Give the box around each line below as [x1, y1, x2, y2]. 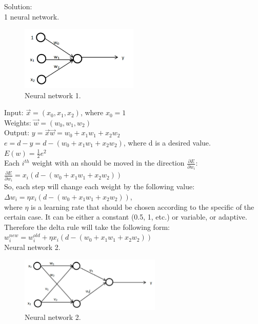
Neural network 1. [25, 89, 81, 100]
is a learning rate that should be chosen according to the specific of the [31, 201, 254, 212]
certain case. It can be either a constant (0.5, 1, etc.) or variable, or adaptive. [4, 211, 247, 222]
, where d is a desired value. [123, 137, 211, 148]
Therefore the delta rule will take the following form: [4, 221, 170, 232]
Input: [4, 107, 24, 118]
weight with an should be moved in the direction [32, 157, 185, 168]
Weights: [4, 117, 31, 128]
